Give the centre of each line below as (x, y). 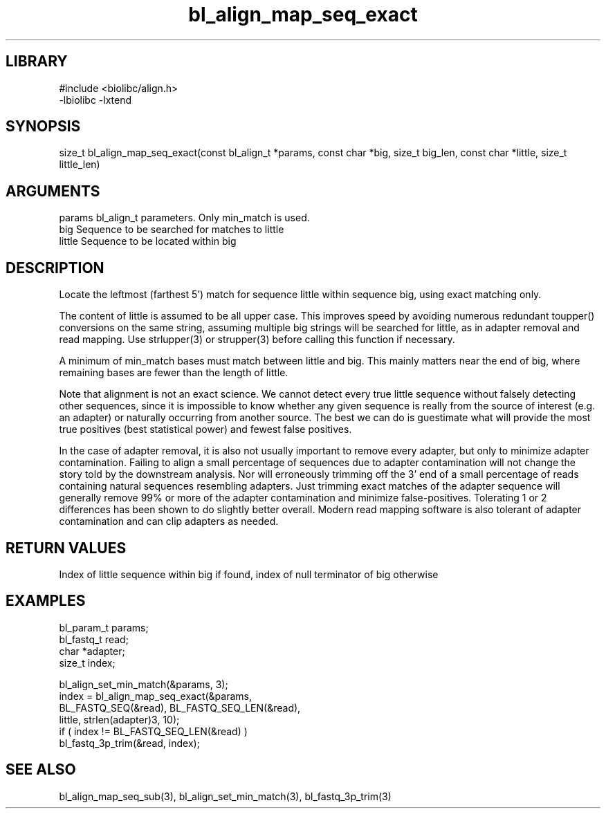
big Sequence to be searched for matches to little (172, 230)
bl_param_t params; (104, 627)
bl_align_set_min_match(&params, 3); (144, 684)
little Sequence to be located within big (148, 241)
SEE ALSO (41, 770)
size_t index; (87, 663)
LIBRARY (37, 62)
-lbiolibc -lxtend (95, 100)
